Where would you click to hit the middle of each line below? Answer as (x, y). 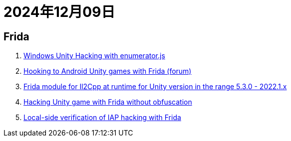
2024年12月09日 (59, 12)
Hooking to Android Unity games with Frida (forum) (108, 71)
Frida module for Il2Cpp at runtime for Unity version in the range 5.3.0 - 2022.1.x (155, 87)
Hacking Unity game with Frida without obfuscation (108, 102)
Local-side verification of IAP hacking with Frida (102, 118)
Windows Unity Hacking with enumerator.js (94, 56)
